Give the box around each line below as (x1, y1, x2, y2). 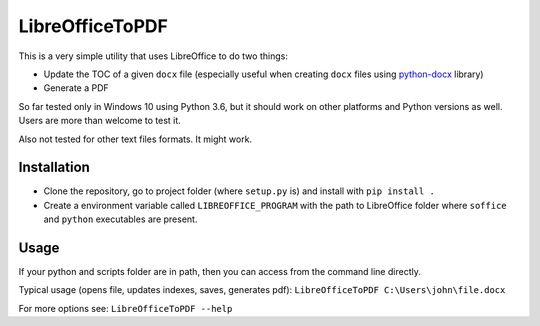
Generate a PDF (43, 82, 109, 94)
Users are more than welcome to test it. (18, 115, 182, 127)
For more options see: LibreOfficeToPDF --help (18, 302, 233, 314)
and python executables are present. (43, 213, 198, 225)
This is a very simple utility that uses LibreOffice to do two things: (18, 50, 289, 62)
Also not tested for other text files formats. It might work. (18, 133, 253, 145)
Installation (18, 159, 90, 176)
